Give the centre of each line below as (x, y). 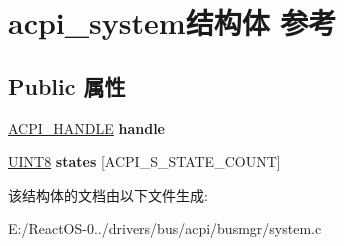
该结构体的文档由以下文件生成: (108, 194)
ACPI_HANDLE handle (86, 127)
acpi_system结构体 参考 (172, 22)
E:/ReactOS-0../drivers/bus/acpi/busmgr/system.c (165, 228)
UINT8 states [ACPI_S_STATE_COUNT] (144, 161)
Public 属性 (67, 85)
